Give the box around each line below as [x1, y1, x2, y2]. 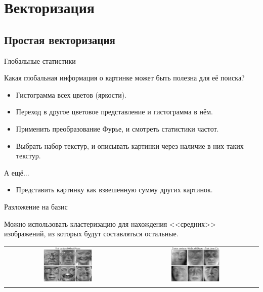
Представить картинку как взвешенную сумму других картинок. [16, 184, 213, 195]
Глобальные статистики [4, 55, 76, 66]
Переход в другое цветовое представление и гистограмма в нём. [16, 106, 213, 117]
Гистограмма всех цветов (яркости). [16, 89, 126, 100]
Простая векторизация [4, 31, 115, 47]
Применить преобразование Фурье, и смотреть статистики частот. [16, 123, 219, 134]
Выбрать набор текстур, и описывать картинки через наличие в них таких [16, 140, 244, 151]
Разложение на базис [4, 201, 68, 212]
